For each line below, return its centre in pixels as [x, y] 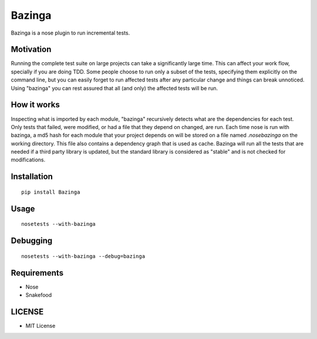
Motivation [31, 50]
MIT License [41, 326]
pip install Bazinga [51, 192]
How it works [35, 105]
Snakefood [39, 295]
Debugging [32, 241]
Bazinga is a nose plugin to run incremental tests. [70, 33]
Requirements [37, 273]
